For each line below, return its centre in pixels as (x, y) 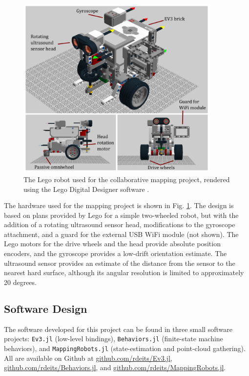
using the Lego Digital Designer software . (86, 189)
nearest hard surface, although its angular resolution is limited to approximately (124, 272)
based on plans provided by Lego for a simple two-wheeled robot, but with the (121, 215)
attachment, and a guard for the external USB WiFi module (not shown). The (121, 234)
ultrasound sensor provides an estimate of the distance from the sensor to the (120, 263)
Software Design (46, 308)
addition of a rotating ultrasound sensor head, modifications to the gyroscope (120, 224)
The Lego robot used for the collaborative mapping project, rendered (127, 179)
